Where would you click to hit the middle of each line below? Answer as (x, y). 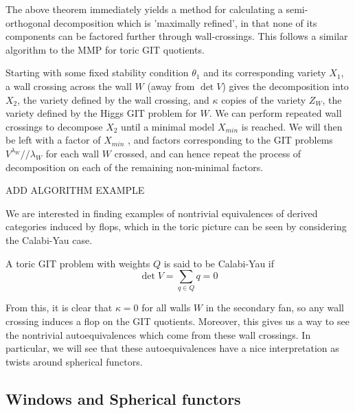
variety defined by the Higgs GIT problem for (101, 113)
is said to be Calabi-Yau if (219, 263)
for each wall (72, 153)
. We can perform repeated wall (275, 113)
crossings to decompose (54, 126)
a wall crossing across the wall (69, 86)
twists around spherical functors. (74, 361)
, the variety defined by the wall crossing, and (113, 99)
